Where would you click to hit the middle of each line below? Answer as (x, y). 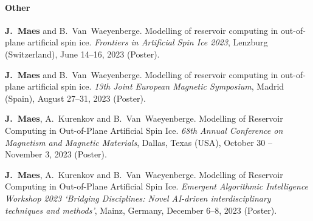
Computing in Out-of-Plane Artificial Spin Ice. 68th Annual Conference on (144, 130)
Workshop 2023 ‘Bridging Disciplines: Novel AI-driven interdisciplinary (138, 198)
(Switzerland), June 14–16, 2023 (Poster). (82, 54)
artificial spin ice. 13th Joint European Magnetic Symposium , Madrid (156, 86)
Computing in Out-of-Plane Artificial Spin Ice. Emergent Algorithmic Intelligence (157, 186)
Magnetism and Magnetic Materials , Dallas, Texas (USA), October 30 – (139, 142)
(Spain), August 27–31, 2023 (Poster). (75, 98)
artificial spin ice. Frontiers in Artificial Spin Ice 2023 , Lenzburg (148, 42)
